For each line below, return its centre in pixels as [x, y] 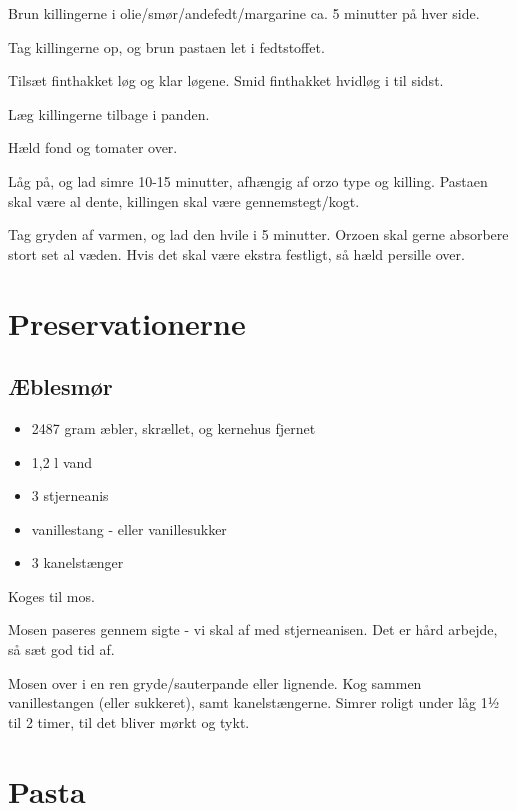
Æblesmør [60, 386]
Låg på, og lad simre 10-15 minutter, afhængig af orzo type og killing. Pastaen [248, 180]
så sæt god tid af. [61, 649]
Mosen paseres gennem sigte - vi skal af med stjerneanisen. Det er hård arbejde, [253, 629]
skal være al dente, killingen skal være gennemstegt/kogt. [184, 200]
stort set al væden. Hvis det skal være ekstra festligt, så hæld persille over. [236, 253]
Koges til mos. [51, 595]
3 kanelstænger [77, 562]
